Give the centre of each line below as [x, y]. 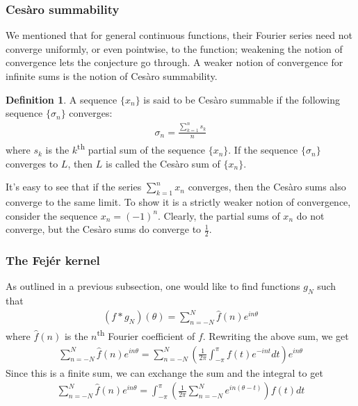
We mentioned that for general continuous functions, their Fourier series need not [179, 35]
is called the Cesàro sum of [163, 163]
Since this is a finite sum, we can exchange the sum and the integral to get [164, 372]
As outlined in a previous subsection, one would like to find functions [153, 286]
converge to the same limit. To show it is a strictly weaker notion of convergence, [178, 202]
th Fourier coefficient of [146, 335]
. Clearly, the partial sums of [219, 215]
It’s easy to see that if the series [74, 187]
